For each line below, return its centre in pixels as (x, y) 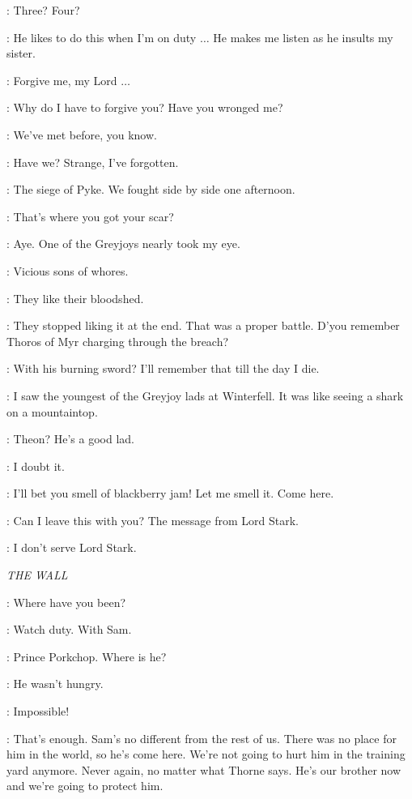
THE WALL (37, 575)
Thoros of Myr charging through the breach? (118, 341)
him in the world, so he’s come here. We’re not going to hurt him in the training (206, 754)
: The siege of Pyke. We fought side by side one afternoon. (151, 189)
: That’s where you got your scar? (90, 216)
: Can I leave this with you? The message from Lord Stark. (153, 520)
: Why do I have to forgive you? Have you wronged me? (145, 107)
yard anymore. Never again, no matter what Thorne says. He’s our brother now (204, 769)
